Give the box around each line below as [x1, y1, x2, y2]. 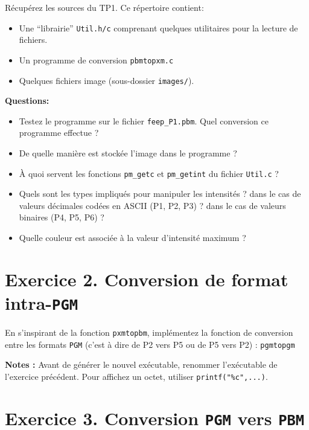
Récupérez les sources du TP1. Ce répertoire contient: [5, 1, 204, 13]
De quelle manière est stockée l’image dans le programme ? [19, 147, 237, 159]
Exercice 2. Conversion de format [5, 266, 288, 291]
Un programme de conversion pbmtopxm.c [19, 53, 174, 66]
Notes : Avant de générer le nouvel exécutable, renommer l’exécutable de [5, 358, 278, 371]
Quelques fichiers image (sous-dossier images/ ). [19, 74, 194, 86]
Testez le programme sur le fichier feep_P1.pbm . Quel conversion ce [19, 114, 269, 127]
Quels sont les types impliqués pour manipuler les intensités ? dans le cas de [19, 187, 301, 200]
